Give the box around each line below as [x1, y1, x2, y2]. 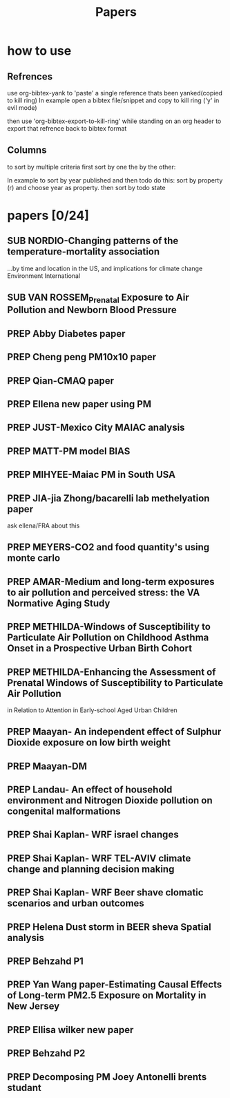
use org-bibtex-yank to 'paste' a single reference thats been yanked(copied [7, 89, 223, 97]
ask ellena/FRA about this [7, 521, 80, 530]
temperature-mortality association [7, 246, 160, 258]
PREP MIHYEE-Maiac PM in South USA [7, 469, 176, 481]
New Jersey [7, 1001, 60, 1012]
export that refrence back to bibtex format [7, 124, 127, 132]
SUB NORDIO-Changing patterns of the [7, 235, 179, 247]
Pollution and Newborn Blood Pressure [7, 304, 178, 316]
